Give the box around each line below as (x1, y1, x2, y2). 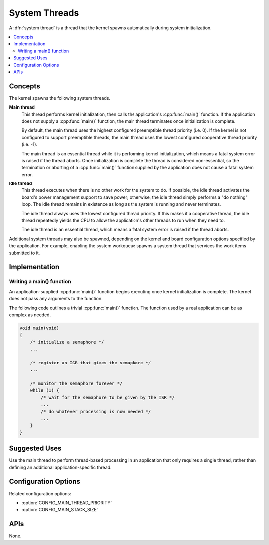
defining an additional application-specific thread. (9, 464, 112, 470)
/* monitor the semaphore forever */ (30, 381, 123, 386)
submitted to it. (9, 250, 40, 256)
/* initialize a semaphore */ (30, 339, 104, 345)
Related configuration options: (9, 490, 72, 496)
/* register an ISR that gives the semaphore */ (30, 360, 151, 365)
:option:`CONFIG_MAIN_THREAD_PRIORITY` (21, 499, 112, 506)
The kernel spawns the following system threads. (9, 95, 111, 101)
